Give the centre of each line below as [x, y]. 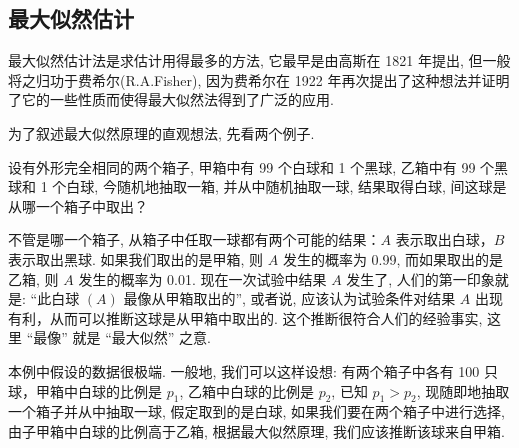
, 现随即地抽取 [463, 390]
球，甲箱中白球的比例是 [85, 390]
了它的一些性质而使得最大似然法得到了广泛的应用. [171, 99]
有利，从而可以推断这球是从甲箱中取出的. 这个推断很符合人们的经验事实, [245, 317]
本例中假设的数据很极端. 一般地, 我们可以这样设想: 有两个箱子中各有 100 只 [253, 370]
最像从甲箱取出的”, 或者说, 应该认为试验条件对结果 [289, 298]
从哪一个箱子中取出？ [78, 205]
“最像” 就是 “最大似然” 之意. [118, 337]
